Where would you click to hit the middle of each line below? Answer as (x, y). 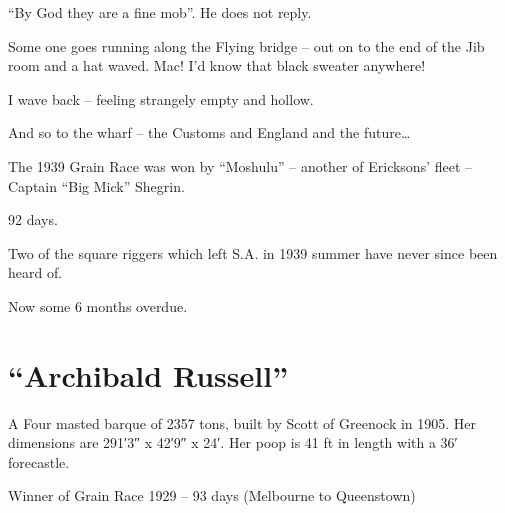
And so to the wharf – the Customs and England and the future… (209, 132)
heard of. (35, 272)
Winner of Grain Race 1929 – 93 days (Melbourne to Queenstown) (212, 495)
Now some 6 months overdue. (98, 305)
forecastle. (39, 461)
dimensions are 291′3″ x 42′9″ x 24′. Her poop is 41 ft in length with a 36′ (233, 442)
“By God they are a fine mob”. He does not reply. (160, 12)
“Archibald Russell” (148, 374)
